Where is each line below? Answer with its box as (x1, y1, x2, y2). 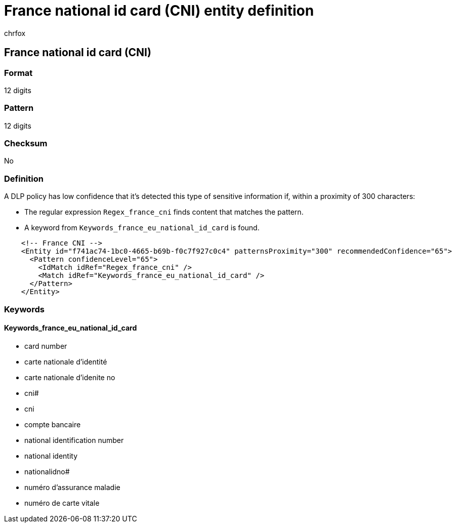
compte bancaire (24, 420, 81, 429)
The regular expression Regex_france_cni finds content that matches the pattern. (24, 208, 304, 217)
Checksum (4, 138, 48, 149)
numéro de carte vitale (24, 498, 100, 507)
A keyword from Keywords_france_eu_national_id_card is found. (24, 223, 260, 232)
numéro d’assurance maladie (24, 482, 120, 492)
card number (24, 341, 67, 350)
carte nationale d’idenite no (24, 373, 115, 382)
